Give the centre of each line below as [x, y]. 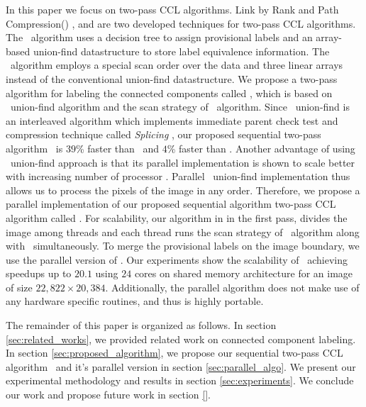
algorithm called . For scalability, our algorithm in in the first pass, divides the [177, 217]
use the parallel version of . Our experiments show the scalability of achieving [177, 259]
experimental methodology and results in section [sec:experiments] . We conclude [180, 380]
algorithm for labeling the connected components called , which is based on [169, 93]
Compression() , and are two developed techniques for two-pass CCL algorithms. [181, 23]
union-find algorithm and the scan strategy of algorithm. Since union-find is [180, 107]
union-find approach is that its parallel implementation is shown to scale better [183, 162]
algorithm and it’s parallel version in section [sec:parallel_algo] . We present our [181, 366]
